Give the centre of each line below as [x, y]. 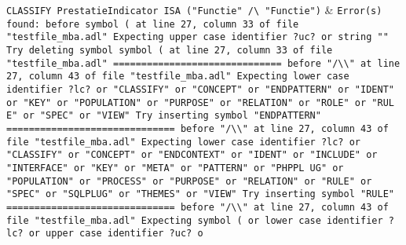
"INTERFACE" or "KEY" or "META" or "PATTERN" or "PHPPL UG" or [175, 168]
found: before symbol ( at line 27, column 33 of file [153, 24]
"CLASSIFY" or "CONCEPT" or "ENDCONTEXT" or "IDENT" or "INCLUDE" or [192, 155]
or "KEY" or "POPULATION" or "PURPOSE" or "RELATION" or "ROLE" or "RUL [200, 102]
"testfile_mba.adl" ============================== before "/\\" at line [203, 63]
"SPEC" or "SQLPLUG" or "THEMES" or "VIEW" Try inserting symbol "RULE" [200, 194]
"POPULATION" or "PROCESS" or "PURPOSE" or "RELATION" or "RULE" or [189, 181]
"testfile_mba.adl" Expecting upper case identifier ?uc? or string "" [198, 37]
